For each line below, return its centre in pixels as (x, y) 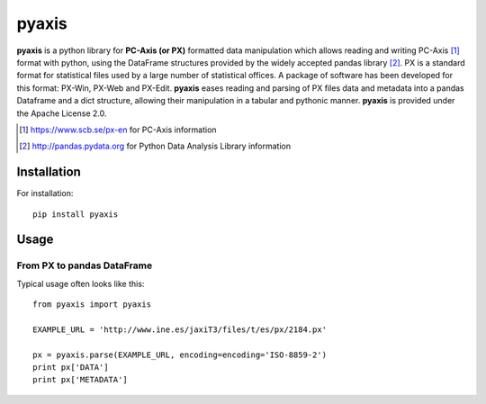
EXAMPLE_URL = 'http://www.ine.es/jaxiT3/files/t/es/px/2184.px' (180, 329)
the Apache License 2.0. (62, 113)
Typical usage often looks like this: (81, 283)
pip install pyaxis (76, 214)
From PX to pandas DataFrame (85, 265)
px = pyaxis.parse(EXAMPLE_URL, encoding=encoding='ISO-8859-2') (180, 355)
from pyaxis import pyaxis (92, 305)
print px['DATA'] (71, 368)
